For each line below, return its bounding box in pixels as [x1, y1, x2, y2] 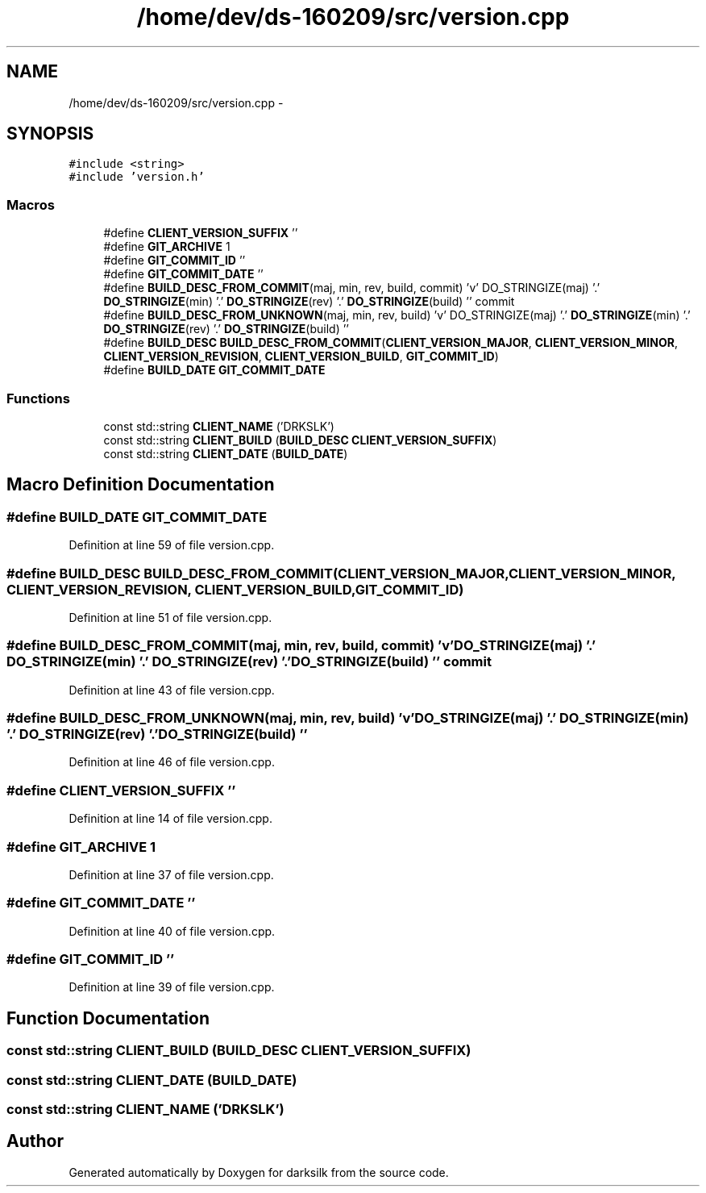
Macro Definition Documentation [6, 474, 275, 495]
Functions [6, 390, 70, 407]
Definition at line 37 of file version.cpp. [69, 867, 274, 882]
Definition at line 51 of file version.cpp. [69, 610, 272, 624]
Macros [6, 196, 55, 213]
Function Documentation [6, 1007, 210, 1028]
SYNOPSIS [6, 123, 94, 144]
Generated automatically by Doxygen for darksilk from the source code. [69, 1165, 449, 1179]
